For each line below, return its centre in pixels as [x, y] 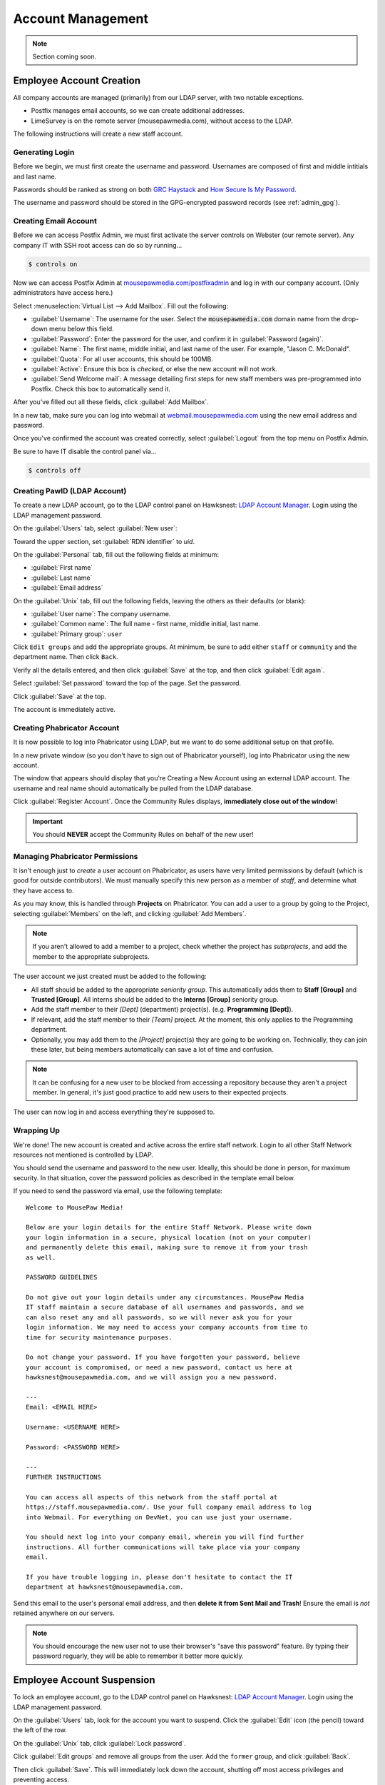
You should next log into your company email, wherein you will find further [165, 1537]
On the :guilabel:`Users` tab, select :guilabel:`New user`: [95, 528]
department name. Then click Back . [66, 657]
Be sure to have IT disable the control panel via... [85, 451]
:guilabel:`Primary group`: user [77, 634]
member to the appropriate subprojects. [91, 956]
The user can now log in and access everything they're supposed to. [114, 1112]
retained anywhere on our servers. [64, 1613]
